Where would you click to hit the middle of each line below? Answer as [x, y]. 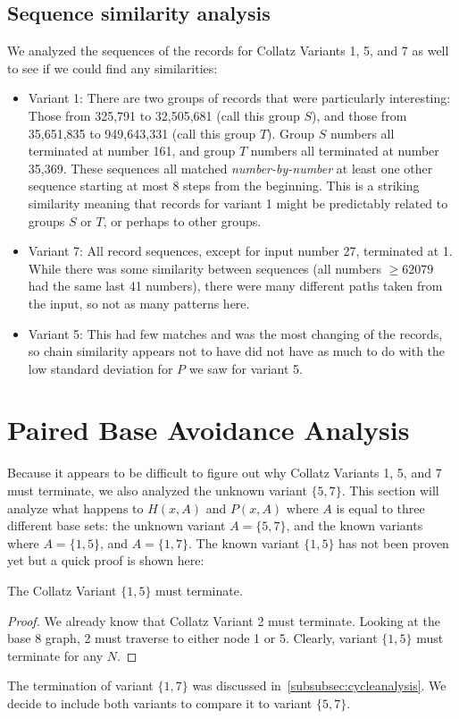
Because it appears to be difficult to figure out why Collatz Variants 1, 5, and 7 [225, 473]
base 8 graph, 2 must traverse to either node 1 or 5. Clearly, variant [192, 638]
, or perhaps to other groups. [182, 220]
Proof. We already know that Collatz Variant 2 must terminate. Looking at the [224, 620]
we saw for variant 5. [246, 368]
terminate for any [55, 655]
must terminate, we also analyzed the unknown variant [157, 491]
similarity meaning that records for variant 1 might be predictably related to [238, 203]
